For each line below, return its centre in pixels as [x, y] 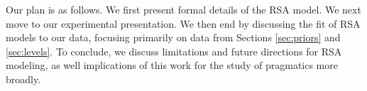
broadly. [23, 79]
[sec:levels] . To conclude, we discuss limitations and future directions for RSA [174, 51]
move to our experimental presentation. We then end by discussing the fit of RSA [183, 23]
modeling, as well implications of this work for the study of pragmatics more [172, 65]
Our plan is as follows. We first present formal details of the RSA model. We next [183, 9]
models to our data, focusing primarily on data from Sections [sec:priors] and [173, 37]
